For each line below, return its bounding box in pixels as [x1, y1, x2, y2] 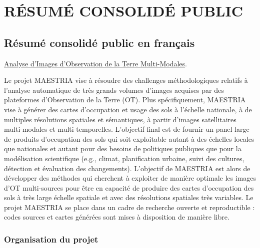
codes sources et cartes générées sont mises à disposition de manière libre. [4, 212, 229, 222]
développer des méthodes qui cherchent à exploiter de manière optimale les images [4, 173, 256, 183]
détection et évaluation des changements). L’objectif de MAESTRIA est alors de [4, 163, 250, 173]
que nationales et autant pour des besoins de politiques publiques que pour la [4, 143, 241, 154]
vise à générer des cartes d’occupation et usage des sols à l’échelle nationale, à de [4, 104, 252, 114]
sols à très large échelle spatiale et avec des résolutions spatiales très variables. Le [4, 192, 253, 203]
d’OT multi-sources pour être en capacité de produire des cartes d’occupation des [4, 182, 254, 193]
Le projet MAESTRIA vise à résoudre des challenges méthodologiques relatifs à [4, 75, 248, 85]
